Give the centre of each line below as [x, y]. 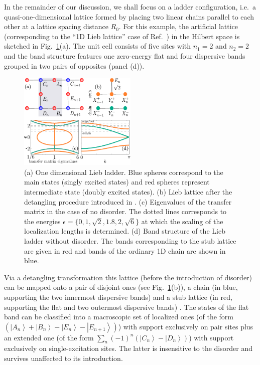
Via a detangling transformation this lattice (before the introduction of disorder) [128, 277]
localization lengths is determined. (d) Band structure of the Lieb [125, 231]
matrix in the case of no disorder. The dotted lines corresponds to [125, 211]
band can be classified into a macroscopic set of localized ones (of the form [119, 317]
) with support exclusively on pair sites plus [186, 326]
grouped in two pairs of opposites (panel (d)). [74, 65]
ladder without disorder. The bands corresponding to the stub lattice [130, 240]
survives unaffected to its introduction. [63, 358]
